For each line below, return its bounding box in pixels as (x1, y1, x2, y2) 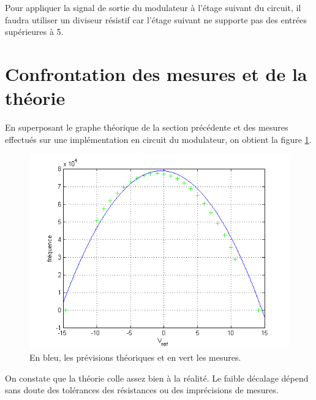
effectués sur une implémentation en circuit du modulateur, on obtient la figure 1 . (5, 133, 312, 145)
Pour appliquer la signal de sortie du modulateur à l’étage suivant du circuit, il (5, 1, 301, 13)
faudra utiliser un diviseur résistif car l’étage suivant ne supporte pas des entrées (5, 13, 307, 26)
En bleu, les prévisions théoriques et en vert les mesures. (29, 351, 241, 364)
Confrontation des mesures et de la (5, 61, 307, 86)
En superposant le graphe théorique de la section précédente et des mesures (5, 121, 288, 134)
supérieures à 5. (5, 25, 64, 38)
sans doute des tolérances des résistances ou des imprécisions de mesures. (5, 383, 279, 396)
